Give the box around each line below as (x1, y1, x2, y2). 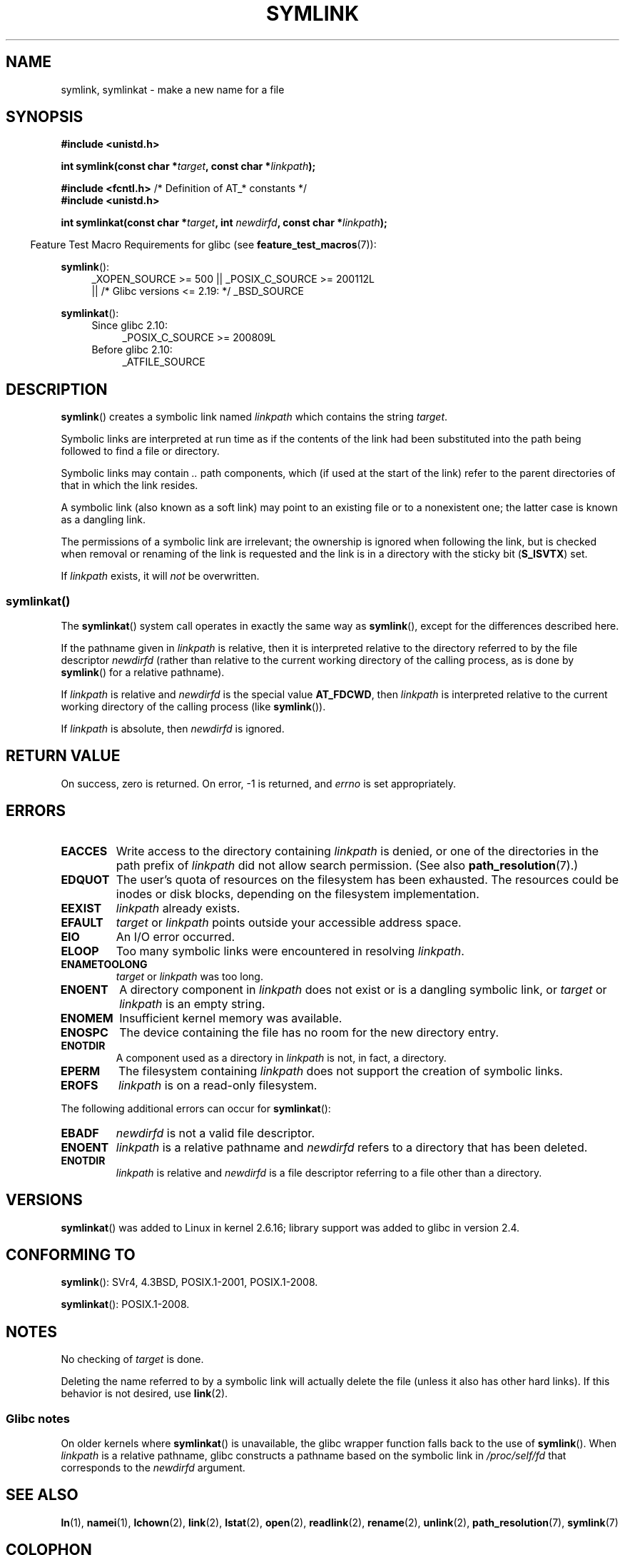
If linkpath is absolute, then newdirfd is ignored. (61, 723, 285, 735)
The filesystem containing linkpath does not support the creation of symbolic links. (118, 1063, 563, 1078)
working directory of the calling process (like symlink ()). (61, 700, 326, 713)
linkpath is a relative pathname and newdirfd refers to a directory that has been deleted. (116, 1139, 588, 1154)
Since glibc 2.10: (91, 319, 168, 332)
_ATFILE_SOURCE (122, 356, 205, 368)
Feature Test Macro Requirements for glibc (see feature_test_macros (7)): (30, 238, 377, 251)
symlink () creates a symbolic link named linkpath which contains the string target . (61, 411, 448, 423)
